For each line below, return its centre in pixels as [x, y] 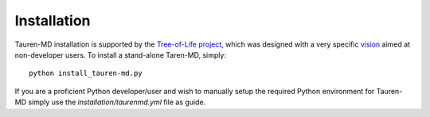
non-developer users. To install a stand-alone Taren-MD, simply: [121, 55]
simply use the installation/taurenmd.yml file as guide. [117, 102]
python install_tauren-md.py [86, 74]
